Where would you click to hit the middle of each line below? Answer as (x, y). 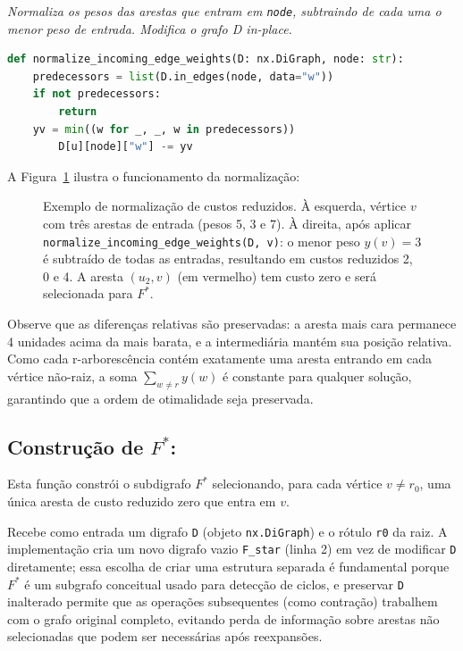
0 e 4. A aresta (83, 275)
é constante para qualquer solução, (317, 376)
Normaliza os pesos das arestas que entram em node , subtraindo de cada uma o (224, 11)
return (78, 112)
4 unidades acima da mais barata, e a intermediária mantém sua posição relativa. (230, 341)
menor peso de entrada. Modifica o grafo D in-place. (150, 28)
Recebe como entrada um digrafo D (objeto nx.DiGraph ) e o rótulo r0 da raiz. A (227, 531)
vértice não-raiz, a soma (72, 376)
